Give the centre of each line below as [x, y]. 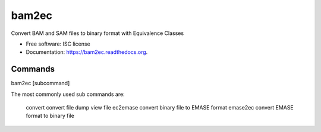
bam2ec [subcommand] [40, 83]
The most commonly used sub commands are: [68, 94]
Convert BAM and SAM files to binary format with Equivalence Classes [97, 33]
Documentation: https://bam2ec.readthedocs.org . [87, 52]
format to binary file [50, 116]
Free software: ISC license [58, 44]
